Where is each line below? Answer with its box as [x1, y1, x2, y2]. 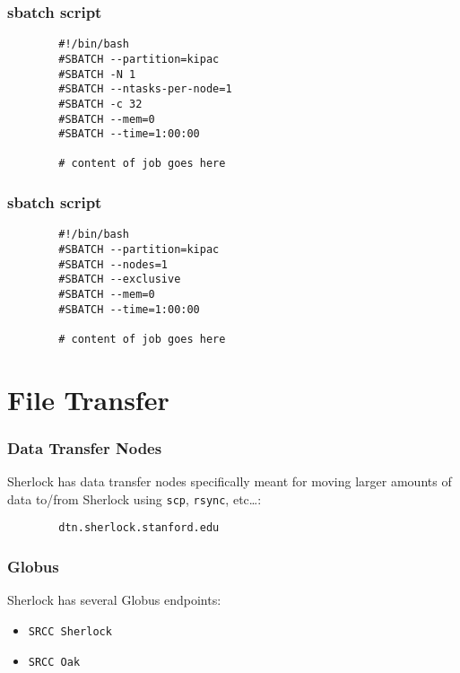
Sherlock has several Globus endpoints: [7, 590, 221, 609]
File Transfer [7, 380, 169, 417]
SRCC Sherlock [28, 625, 112, 638]
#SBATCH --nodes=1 [58, 258, 168, 271]
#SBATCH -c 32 [58, 97, 143, 110]
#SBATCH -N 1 [58, 67, 136, 81]
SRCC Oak [28, 655, 81, 669]
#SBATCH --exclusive [58, 273, 181, 286]
